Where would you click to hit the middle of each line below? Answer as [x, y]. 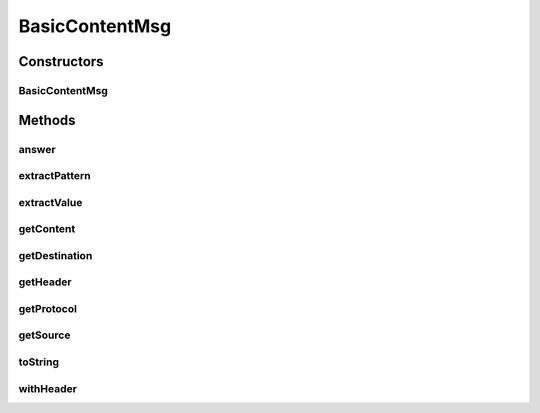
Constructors [61, 61]
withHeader [47, 388]
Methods [47, 120]
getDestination [55, 255]
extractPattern [54, 176]
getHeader [45, 282]
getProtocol [47, 308]
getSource [44, 335]
